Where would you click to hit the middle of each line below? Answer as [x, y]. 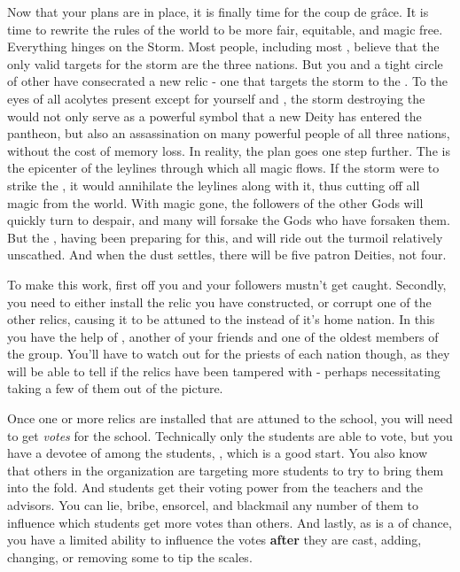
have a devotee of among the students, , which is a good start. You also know [218, 453]
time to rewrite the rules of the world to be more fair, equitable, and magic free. [225, 29]
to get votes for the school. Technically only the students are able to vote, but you [230, 435]
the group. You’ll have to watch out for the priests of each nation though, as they [229, 354]
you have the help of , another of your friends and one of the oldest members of [223, 336]
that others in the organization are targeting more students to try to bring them [226, 470]
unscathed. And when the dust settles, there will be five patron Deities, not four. [227, 255]
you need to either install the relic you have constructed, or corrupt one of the [219, 301]
